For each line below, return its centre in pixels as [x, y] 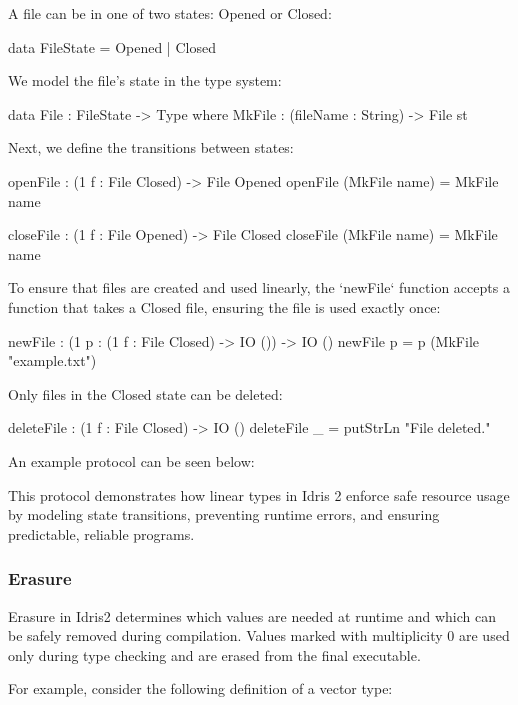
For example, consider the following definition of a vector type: [200, 688]
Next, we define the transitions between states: [151, 147]
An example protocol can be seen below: [131, 460]
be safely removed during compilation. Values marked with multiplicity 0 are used [259, 635]
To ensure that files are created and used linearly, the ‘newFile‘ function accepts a [259, 287]
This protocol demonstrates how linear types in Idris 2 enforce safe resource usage [259, 494]
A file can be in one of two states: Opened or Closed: [170, 13]
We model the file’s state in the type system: [145, 80]
